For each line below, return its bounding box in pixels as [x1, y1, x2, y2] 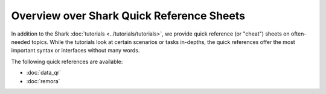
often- [290, 30, 307, 37]
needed [11, 38, 30, 45]
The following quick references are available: [11, 58, 123, 65]
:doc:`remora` [26, 77, 60, 84]
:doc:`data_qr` [26, 69, 62, 77]
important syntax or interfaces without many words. [11, 47, 140, 54]
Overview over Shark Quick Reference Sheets [11, 9, 246, 22]
